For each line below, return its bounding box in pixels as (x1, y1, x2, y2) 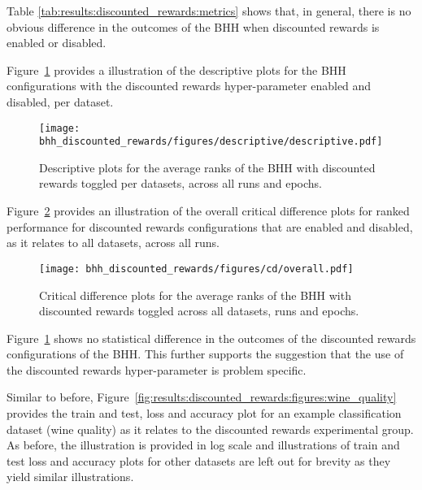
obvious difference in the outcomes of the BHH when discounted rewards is (7, 18, 380, 35)
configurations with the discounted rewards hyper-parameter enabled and (7, 77, 372, 94)
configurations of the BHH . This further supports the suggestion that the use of (7, 345, 404, 362)
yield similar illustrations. (7, 468, 134, 485)
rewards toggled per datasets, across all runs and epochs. (39, 175, 322, 192)
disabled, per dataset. (7, 93, 114, 110)
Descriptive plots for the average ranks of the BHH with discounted (39, 158, 376, 176)
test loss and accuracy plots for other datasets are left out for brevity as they (7, 452, 391, 469)
